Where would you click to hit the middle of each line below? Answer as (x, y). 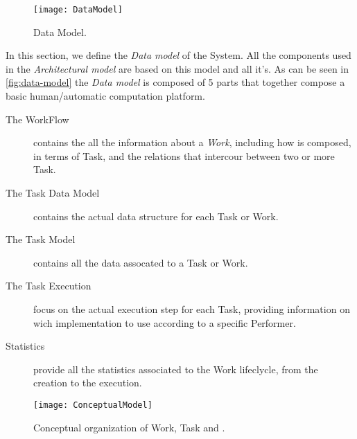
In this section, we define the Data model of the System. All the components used (178, 55)
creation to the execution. (88, 383)
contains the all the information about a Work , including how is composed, (192, 142)
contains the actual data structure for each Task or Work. (156, 216)
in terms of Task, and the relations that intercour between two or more (184, 155)
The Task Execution (49, 286)
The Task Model (41, 239)
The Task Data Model (53, 192)
